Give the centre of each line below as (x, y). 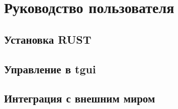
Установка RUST (48, 39)
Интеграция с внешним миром (80, 98)
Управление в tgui (50, 69)
